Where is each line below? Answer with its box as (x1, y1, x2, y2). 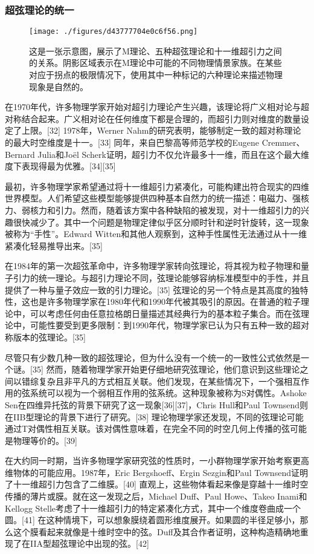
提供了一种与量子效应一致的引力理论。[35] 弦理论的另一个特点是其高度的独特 (5, 283, 309, 296)
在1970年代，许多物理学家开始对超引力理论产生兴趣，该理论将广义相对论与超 (5, 100, 309, 113)
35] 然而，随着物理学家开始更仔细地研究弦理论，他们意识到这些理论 (32, 363, 300, 376)
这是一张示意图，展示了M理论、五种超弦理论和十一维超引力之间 (29, 44, 282, 57)
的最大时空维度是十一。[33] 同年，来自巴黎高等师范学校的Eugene (5, 136, 259, 149)
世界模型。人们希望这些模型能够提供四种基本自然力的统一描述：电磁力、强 (5, 192, 301, 204)
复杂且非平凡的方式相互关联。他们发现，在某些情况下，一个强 (38, 374, 284, 387)
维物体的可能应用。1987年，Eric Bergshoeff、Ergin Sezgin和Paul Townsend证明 (5, 466, 308, 478)
